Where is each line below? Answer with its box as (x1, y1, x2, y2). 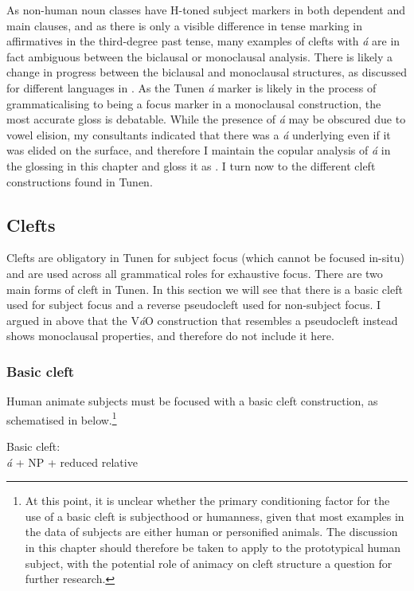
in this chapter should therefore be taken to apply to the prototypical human (25, 538, 401, 555)
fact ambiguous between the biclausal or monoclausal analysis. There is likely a (6, 48, 393, 65)
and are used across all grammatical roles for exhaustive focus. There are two (6, 264, 383, 281)
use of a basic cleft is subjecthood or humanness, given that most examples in (25, 507, 404, 524)
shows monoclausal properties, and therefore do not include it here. (6, 327, 334, 344)
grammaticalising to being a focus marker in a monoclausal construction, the (6, 95, 381, 112)
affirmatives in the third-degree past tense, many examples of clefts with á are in (6, 33, 400, 49)
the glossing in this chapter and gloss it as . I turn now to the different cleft (6, 157, 376, 174)
